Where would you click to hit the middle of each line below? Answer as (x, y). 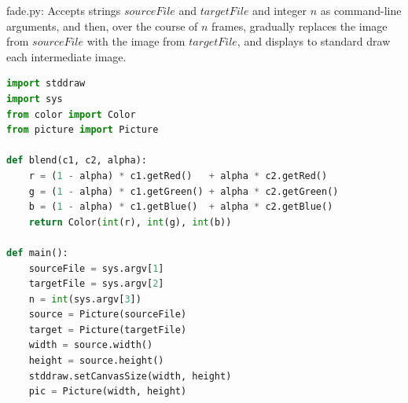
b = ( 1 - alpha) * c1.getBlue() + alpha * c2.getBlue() (181, 207)
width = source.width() (91, 345)
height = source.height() (96, 361)
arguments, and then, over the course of (102, 26)
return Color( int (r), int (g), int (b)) (130, 222)
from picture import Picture (83, 130)
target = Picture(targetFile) (108, 330)
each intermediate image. (66, 56)
